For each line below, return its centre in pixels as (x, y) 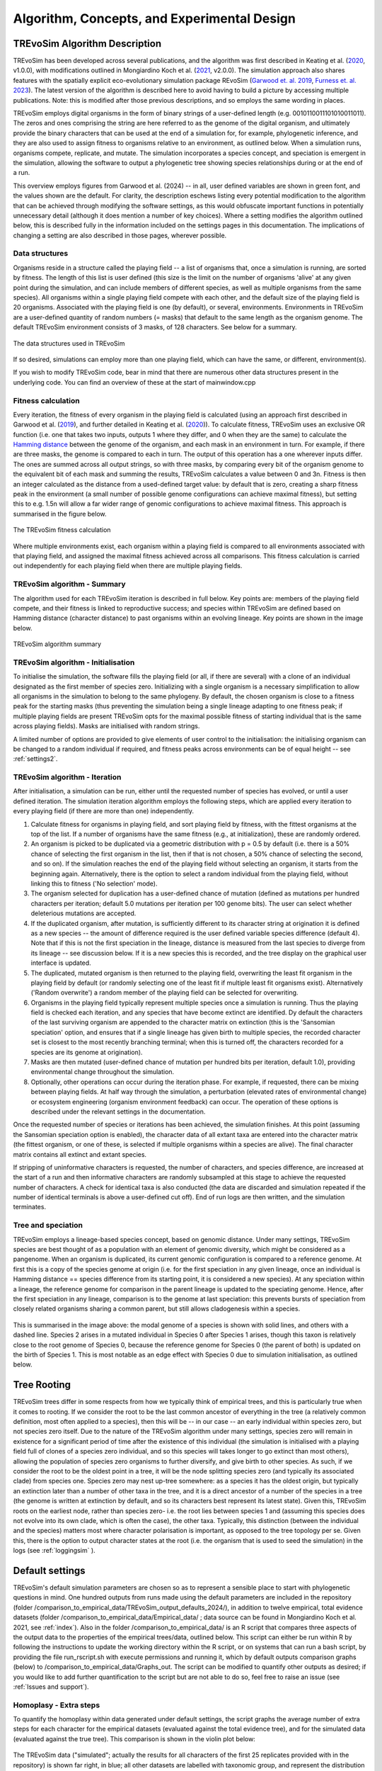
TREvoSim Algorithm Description (87, 44)
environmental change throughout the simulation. (103, 1072)
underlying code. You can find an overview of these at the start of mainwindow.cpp (134, 382)
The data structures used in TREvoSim (69, 343)
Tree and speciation (48, 1226)
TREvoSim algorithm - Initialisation (74, 662)
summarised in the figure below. (60, 514)
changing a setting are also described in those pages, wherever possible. (120, 235)
